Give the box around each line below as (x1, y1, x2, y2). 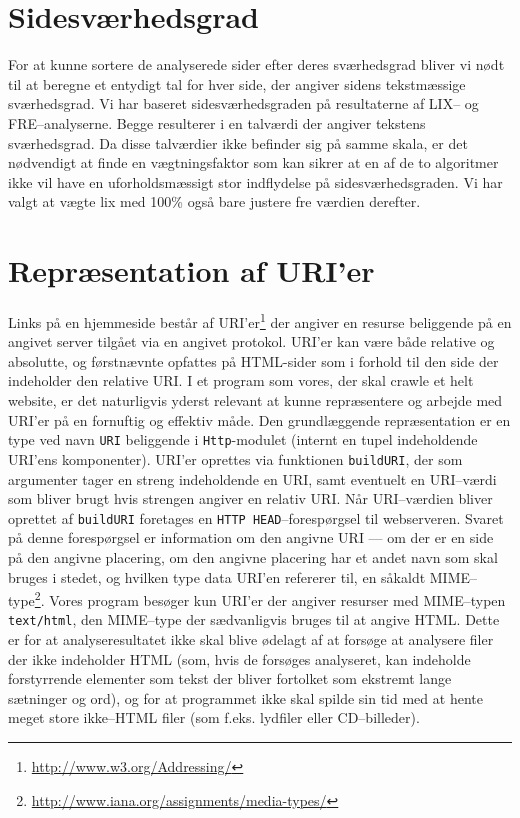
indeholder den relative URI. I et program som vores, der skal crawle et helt (8, 370, 474, 391)
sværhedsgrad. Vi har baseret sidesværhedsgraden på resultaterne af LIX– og (8, 93, 479, 114)
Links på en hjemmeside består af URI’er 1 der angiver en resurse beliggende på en (8, 309, 512, 332)
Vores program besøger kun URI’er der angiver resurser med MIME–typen (49, 589, 506, 610)
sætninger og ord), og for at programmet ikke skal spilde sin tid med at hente (8, 687, 483, 708)
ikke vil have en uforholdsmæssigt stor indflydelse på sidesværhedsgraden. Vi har (8, 171, 503, 192)
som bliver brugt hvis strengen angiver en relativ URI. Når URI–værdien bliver (8, 488, 493, 509)
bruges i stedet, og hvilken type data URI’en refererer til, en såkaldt (8, 566, 426, 587)
